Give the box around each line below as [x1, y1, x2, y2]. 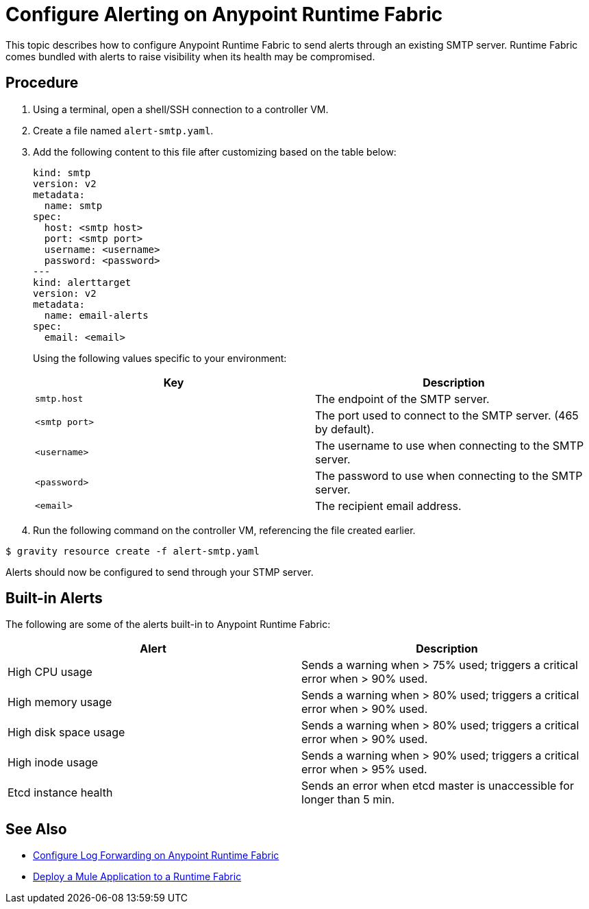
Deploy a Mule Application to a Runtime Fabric [33, 871, 242, 883]
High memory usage [8, 695, 112, 710]
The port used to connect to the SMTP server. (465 [315, 408, 579, 422]
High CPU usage [8, 665, 92, 679]
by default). [315, 422, 375, 436]
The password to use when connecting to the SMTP [315, 468, 583, 483]
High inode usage [8, 755, 99, 770]
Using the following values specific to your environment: [33, 352, 287, 364]
